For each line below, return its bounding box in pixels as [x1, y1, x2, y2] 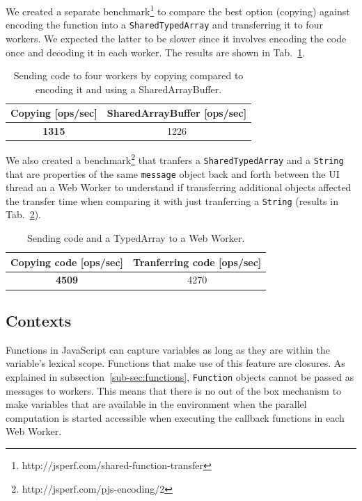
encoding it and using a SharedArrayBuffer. [35, 81, 222, 96]
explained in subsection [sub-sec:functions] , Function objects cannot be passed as [6, 369, 354, 384]
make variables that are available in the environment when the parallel [6, 397, 307, 411]
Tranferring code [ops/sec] [133, 254, 262, 269]
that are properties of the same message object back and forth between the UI [6, 166, 340, 181]
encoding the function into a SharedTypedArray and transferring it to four [6, 17, 323, 32]
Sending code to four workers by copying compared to [13, 68, 244, 83]
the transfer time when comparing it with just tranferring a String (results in [6, 193, 338, 208]
